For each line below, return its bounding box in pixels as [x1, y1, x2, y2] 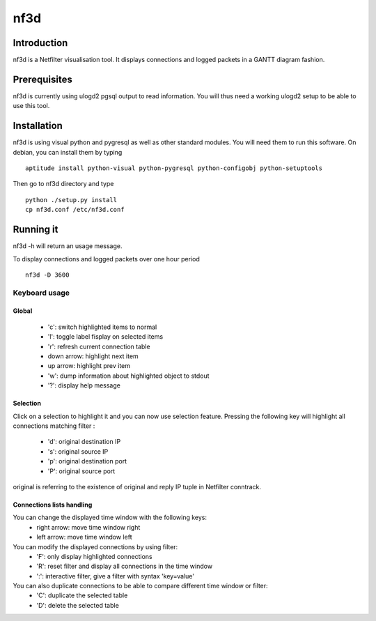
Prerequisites [13, 73, 72, 85]
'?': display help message [47, 381, 121, 390]
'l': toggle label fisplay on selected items [47, 332, 164, 341]
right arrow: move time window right [36, 523, 141, 531]
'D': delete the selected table [36, 601, 120, 609]
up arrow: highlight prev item [47, 362, 131, 370]
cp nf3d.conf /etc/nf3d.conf [25, 206, 125, 214]
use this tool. [13, 102, 50, 110]
